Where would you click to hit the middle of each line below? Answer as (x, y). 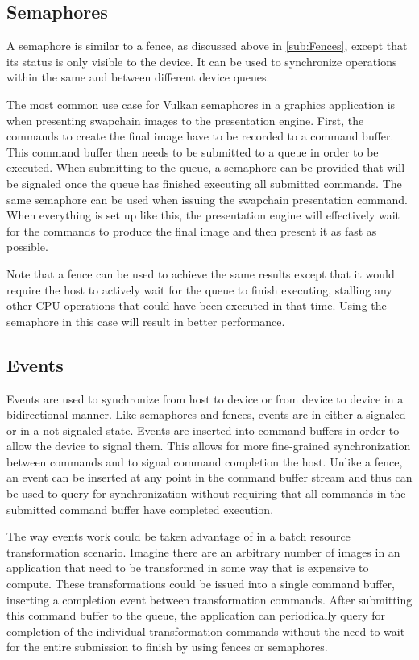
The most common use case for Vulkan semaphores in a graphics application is (201, 104)
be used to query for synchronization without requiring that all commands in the (206, 493)
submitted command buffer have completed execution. (140, 509)
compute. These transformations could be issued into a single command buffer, (201, 584)
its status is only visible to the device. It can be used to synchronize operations (202, 61)
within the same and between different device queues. (138, 77)
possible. (27, 246)
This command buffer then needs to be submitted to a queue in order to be (193, 151)
